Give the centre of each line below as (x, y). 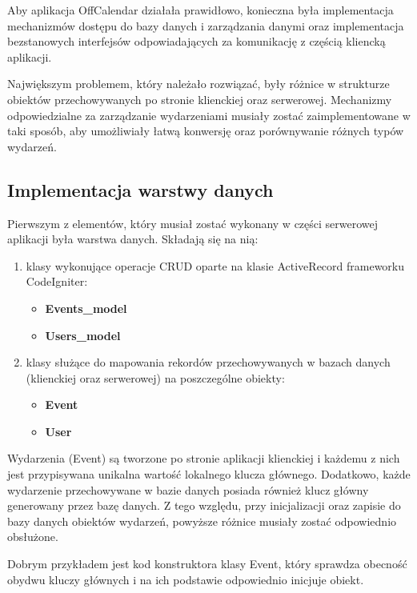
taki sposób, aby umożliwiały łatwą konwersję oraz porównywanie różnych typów (206, 131)
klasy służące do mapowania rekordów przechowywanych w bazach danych (208, 362)
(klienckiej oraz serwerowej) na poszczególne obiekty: (155, 377)
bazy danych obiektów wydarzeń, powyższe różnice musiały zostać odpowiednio (202, 521)
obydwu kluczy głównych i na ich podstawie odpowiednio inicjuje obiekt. (186, 579)
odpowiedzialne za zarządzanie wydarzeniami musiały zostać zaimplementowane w (209, 115)
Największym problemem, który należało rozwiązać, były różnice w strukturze (198, 84)
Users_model (83, 335)
